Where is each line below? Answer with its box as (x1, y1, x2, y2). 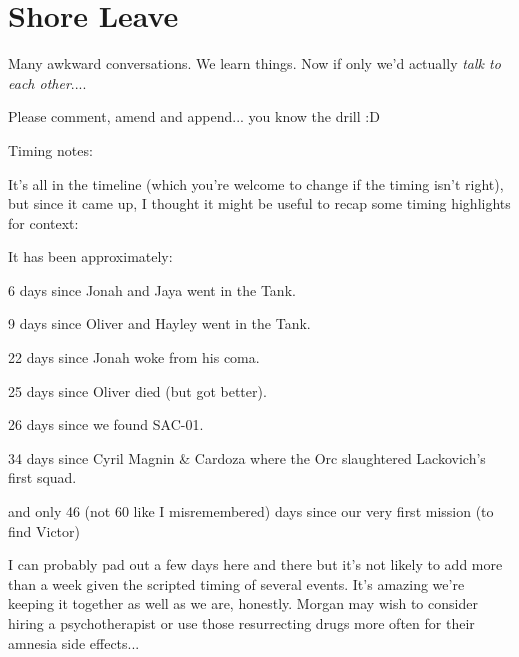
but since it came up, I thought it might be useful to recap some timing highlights (8, 193, 511, 214)
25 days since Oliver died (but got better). (8, 380, 267, 401)
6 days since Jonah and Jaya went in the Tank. (8, 279, 296, 300)
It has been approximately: (8, 246, 173, 267)
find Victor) (8, 520, 81, 541)
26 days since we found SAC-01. (8, 414, 204, 435)
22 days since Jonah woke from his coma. (8, 347, 260, 368)
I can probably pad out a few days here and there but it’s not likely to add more (8, 554, 503, 575)
